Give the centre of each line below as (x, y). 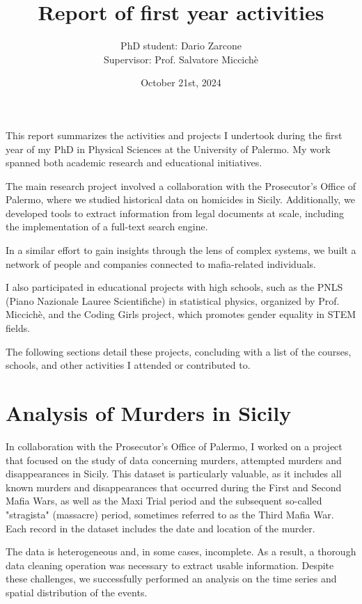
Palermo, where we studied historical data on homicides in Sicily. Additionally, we (180, 199)
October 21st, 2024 (181, 82)
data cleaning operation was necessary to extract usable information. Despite (170, 565)
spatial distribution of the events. (77, 592)
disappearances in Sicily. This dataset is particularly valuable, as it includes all (174, 474)
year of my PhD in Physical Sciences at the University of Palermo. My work (168, 149)
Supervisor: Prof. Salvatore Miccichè (181, 59)
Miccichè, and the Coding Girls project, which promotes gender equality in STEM (181, 314)
